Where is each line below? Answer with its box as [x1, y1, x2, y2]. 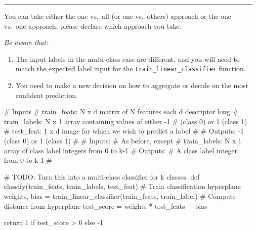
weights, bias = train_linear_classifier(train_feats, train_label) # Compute [4, 190, 236, 201]
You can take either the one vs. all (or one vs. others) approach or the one [4, 11, 231, 21]
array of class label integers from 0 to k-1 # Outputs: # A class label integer [4, 145, 237, 155]
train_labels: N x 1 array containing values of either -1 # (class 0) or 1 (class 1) [4, 116, 247, 126]
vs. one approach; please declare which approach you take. [4, 20, 181, 31]
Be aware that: [4, 37, 48, 47]
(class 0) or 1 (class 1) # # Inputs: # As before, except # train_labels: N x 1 [4, 136, 242, 145]
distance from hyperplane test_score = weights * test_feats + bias [4, 200, 207, 211]
